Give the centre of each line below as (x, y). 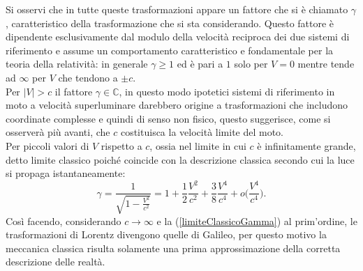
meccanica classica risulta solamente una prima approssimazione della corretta (173, 248)
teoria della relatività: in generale (77, 64)
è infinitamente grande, (306, 145)
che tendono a (88, 77)
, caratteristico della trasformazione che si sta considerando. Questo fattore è (170, 23)
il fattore (74, 91)
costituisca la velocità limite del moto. (202, 132)
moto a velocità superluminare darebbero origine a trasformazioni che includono (177, 105)
